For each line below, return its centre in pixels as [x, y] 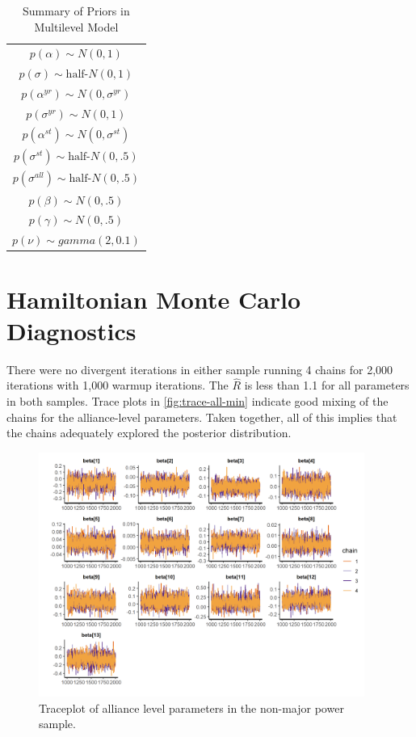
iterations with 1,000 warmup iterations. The [118, 385]
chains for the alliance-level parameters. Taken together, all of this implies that [202, 417]
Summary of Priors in [76, 11]
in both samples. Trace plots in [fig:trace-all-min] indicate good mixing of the [197, 401]
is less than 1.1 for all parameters [327, 385]
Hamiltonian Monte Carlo [154, 299]
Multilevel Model [76, 26]
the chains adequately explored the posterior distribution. [149, 433]
